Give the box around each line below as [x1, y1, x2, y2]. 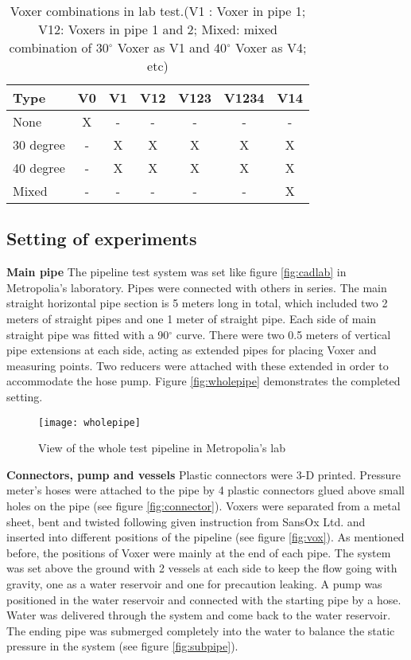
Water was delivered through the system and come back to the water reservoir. [6, 607, 391, 623]
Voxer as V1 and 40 [117, 38, 227, 57]
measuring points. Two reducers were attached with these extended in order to [6, 357, 389, 373]
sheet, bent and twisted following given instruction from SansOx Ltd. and [6, 513, 366, 529]
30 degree [13, 135, 65, 154]
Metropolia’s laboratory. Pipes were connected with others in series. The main [6, 279, 387, 295]
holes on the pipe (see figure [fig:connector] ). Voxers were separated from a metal [6, 497, 401, 514]
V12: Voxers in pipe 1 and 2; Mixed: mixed [37, 20, 277, 38]
